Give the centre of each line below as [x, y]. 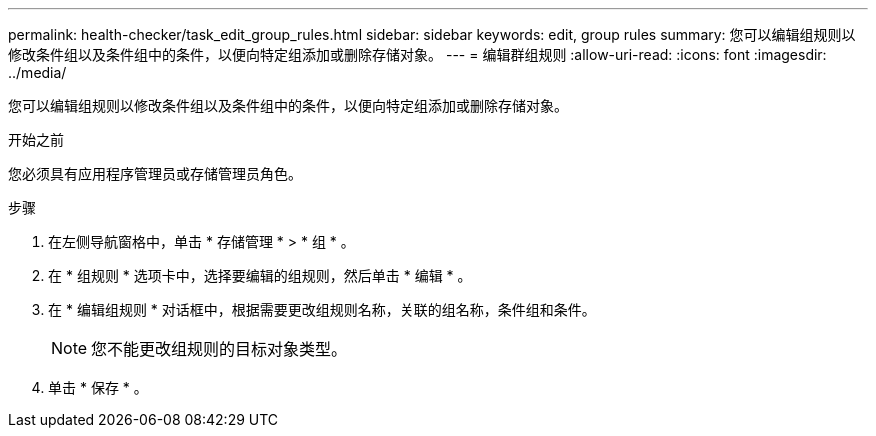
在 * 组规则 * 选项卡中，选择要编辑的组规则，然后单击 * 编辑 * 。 [260, 275]
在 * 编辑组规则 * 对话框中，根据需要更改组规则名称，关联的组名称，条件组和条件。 [322, 309]
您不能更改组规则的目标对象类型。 [219, 349]
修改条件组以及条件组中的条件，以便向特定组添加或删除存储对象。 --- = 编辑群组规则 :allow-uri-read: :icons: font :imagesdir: [417, 54]
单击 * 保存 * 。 [98, 387]
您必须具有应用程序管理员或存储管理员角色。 [155, 173]
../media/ [37, 72]
